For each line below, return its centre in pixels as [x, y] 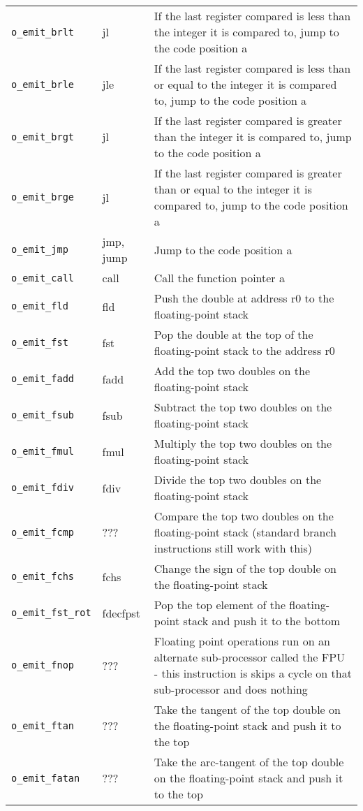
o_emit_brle [43, 84]
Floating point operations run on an [242, 641]
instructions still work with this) [233, 548]
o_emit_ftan [43, 725]
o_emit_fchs [43, 576]
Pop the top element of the [220, 605]
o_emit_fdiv [43, 488]
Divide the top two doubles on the [238, 480]
